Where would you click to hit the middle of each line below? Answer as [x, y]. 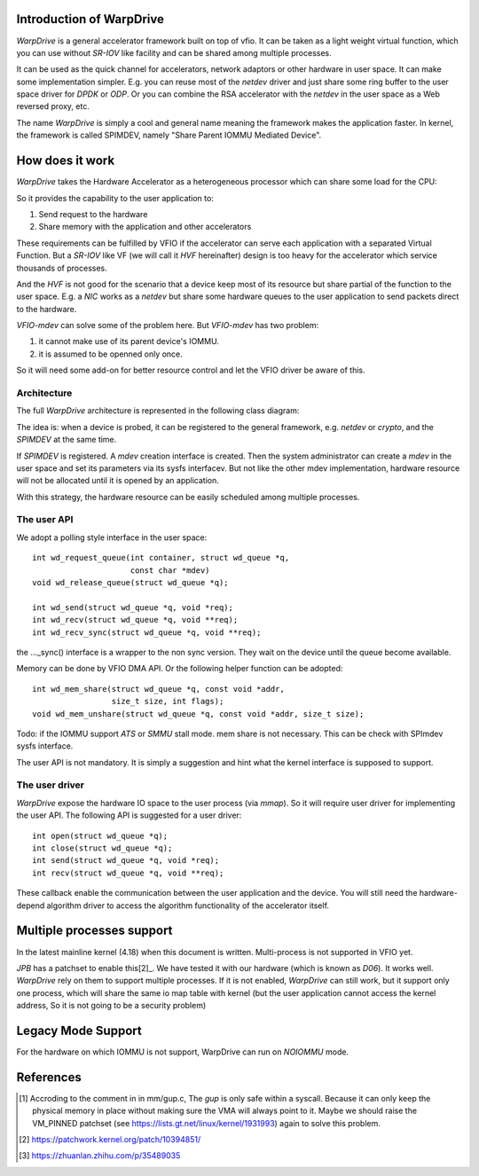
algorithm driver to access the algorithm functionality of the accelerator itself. [188, 906]
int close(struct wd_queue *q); [102, 848]
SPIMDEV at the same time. [67, 440]
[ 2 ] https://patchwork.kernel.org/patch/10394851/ [110, 1140]
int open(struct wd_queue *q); [100, 835]
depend [31, 906]
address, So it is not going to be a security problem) [111, 1006]
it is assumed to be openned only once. [111, 354]
